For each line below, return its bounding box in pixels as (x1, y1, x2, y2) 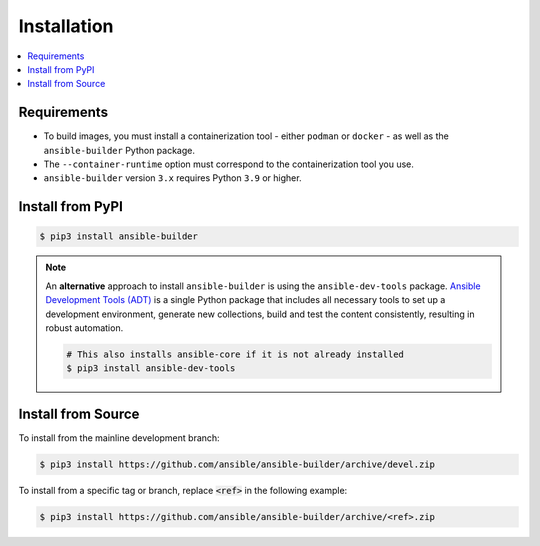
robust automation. (45, 321, 124, 334)
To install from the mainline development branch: (18, 431, 220, 444)
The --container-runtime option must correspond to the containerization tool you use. (43, 158, 415, 170)
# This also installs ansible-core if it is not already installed (66, 348, 405, 360)
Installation (18, 15, 114, 37)
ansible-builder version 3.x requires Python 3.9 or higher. (43, 172, 302, 184)
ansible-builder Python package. (43, 144, 195, 156)
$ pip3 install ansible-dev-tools (66, 363, 236, 374)
